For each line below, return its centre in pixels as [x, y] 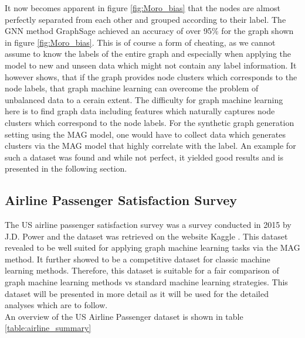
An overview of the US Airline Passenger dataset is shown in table [124, 316]
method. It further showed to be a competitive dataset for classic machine [138, 259]
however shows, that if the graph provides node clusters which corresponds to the [151, 76]
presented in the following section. [66, 168]
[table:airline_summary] [48, 328]
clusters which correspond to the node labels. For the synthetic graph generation [150, 122]
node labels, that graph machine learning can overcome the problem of [132, 88]
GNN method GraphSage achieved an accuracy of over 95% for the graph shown [149, 31]
